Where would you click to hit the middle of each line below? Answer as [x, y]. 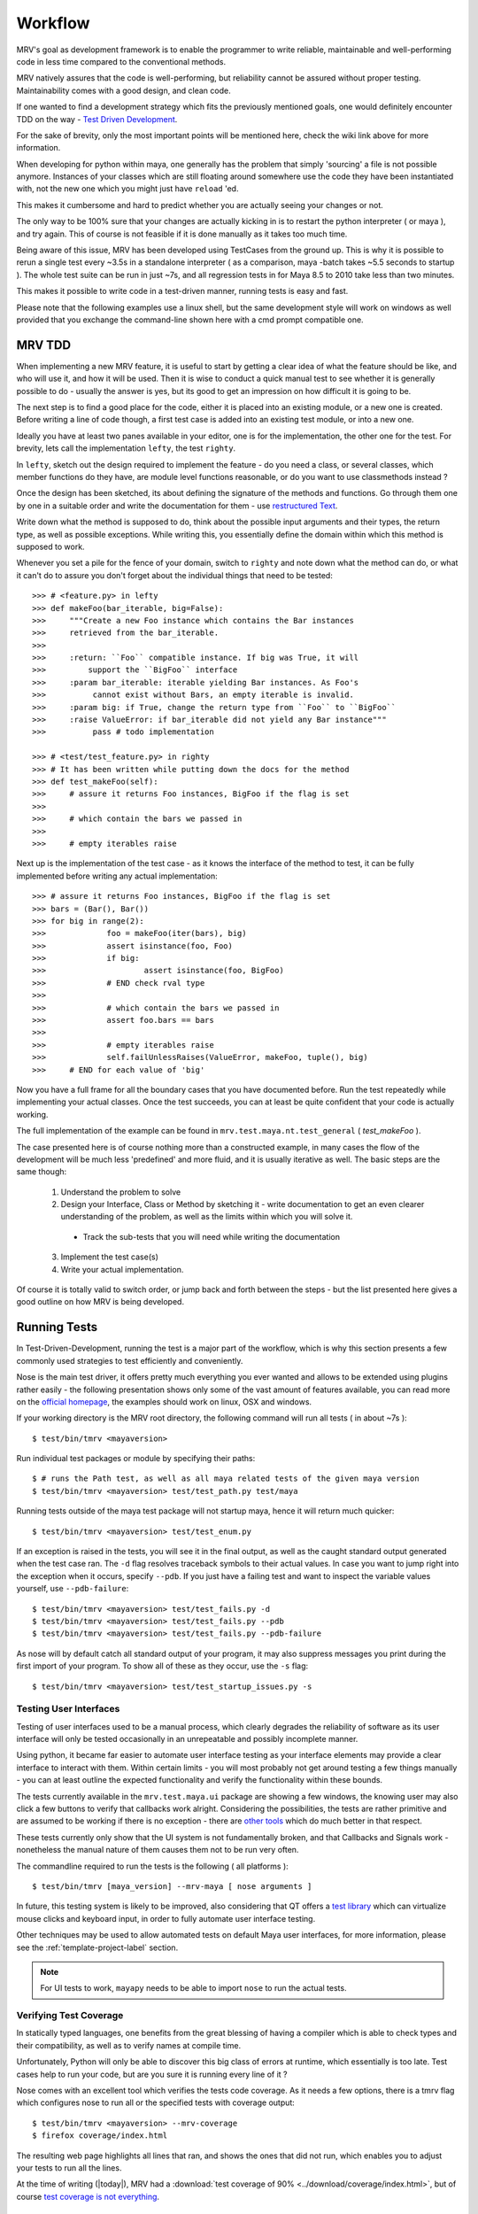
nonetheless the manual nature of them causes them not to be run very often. [158, 1850]
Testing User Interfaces [68, 1709]
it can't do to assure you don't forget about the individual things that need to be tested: [175, 575]
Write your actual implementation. [122, 1269]
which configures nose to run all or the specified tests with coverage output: [156, 2102]
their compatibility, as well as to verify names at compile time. [129, 2045]
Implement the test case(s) [109, 1257]
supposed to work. [50, 546]
